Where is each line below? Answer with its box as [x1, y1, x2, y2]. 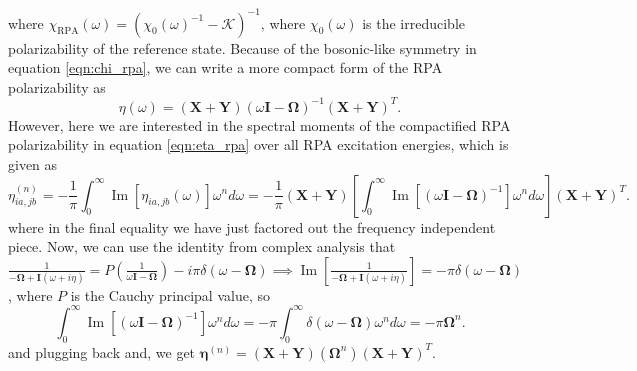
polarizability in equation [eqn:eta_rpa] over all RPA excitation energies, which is [8, 134, 509, 155]
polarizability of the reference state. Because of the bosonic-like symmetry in [8, 37, 477, 58]
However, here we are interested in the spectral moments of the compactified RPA [8, 114, 511, 135]
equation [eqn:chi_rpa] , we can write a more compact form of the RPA [8, 57, 443, 78]
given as [8, 153, 58, 174]
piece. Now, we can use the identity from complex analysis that [8, 236, 396, 257]
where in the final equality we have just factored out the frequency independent [8, 216, 496, 237]
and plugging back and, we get [8, 341, 196, 362]
